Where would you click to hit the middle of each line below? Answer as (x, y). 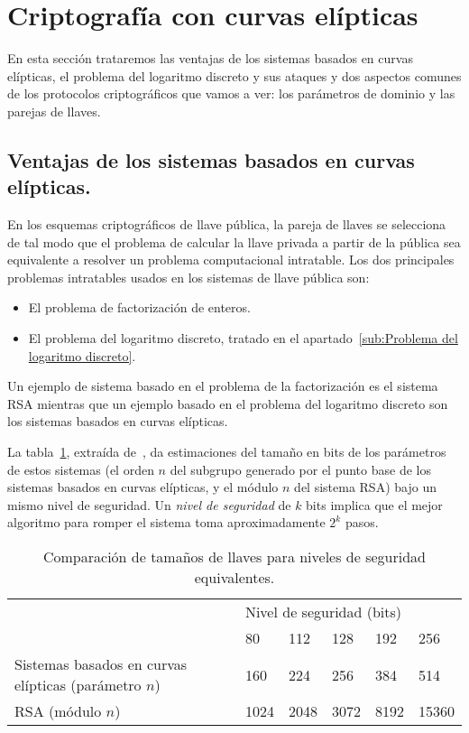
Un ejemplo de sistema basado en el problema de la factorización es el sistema (223, 386)
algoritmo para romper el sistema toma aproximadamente (166, 522)
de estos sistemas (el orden (81, 469)
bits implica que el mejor (374, 504)
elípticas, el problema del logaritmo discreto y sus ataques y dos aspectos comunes (234, 75)
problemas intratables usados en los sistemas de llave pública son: (189, 277)
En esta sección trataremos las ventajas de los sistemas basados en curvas (210, 58)
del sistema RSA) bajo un (365, 487)
